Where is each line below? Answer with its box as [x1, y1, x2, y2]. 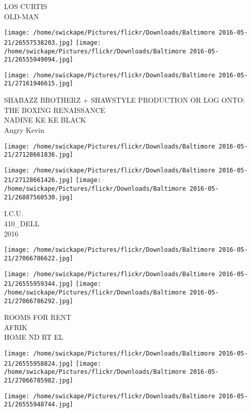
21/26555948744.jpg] [4, 401, 74, 408]
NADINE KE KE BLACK [4, 114, 86, 125]
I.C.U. [4, 208, 23, 219]
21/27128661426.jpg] [4, 176, 74, 184]
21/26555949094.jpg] [4, 56, 74, 64]
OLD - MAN [4, 11, 39, 21]
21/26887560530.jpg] [4, 193, 74, 201]
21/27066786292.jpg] [4, 297, 74, 305]
